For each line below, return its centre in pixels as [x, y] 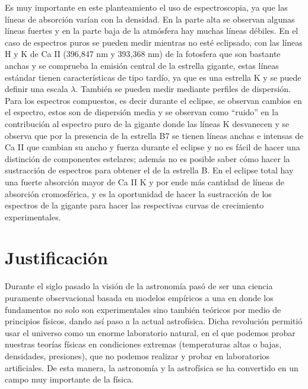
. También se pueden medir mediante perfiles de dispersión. [183, 89]
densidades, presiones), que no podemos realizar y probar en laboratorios [137, 355]
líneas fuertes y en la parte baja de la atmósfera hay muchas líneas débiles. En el [152, 31]
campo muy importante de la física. [69, 379]
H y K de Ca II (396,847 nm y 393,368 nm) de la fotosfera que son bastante [143, 54]
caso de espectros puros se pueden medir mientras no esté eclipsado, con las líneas [154, 42]
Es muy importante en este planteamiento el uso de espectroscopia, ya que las [146, 7]
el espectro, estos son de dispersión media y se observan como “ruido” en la [142, 112]
